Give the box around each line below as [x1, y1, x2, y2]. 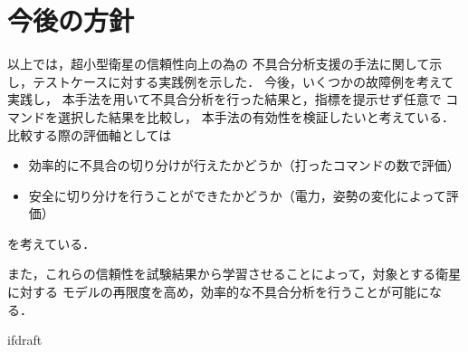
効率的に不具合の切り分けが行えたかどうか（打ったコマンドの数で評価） [28, 156, 460, 175]
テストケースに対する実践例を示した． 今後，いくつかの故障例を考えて [32, 71, 454, 90]
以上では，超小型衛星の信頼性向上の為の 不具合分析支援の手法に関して [7, 54, 430, 73]
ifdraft [7, 330, 43, 349]
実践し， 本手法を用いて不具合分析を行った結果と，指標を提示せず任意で [7, 90, 442, 109]
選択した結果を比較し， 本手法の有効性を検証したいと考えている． [57, 107, 454, 126]
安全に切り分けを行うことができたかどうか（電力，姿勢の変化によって [28, 186, 446, 205]
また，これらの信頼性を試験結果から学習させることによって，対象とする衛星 [7, 264, 462, 283]
